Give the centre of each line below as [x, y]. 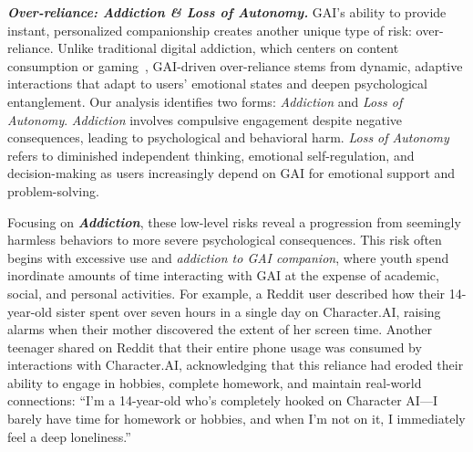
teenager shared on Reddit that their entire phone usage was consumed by [215, 347]
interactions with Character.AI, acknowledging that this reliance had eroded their [236, 365]
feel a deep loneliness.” [69, 436]
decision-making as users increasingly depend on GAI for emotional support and [231, 173]
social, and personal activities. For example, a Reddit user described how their [226, 293]
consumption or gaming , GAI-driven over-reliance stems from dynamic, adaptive [235, 65]
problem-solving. [53, 190]
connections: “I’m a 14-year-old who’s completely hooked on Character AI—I [222, 400]
